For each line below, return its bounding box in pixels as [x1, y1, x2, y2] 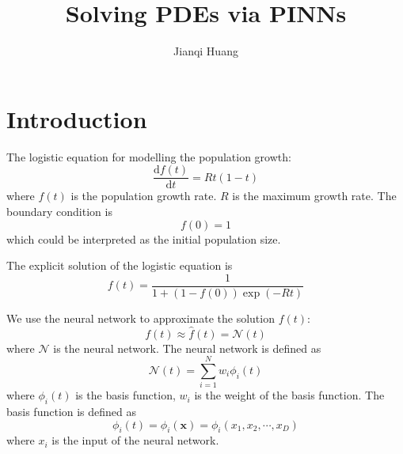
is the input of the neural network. [51, 432, 219, 448]
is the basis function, [75, 387, 176, 403]
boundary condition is [6, 202, 112, 219]
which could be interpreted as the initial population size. [6, 230, 281, 247]
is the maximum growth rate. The [232, 187, 397, 204]
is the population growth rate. [70, 187, 217, 204]
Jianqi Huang [173, 43, 238, 59]
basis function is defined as [6, 403, 137, 420]
